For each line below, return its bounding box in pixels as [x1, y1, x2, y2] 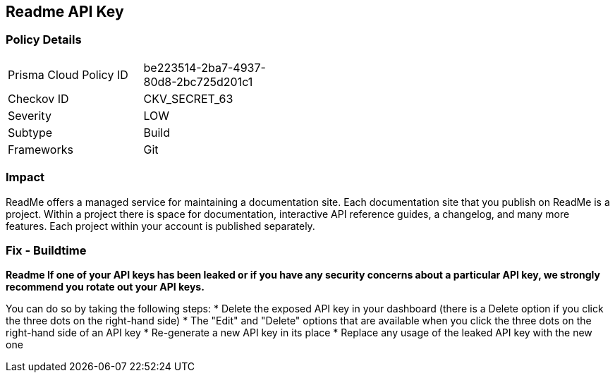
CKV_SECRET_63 [143, 91, 233, 106]
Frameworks [8, 142, 73, 157]
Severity [8, 108, 51, 123]
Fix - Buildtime [6, 243, 87, 257]
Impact [6, 170, 45, 185]
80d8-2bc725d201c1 [143, 74, 253, 89]
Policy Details [6, 32, 82, 47]
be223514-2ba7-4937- [143, 60, 266, 75]
